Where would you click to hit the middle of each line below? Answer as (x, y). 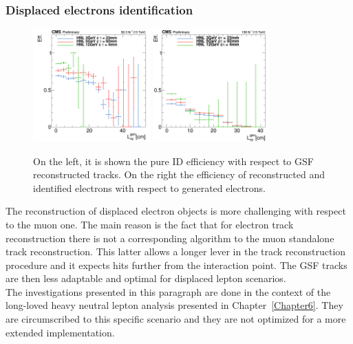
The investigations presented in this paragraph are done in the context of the (168, 291)
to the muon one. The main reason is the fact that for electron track (150, 224)
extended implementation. (60, 332)
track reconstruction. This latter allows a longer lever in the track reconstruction (176, 251)
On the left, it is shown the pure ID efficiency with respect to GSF (173, 161)
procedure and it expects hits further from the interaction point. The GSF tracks (176, 265)
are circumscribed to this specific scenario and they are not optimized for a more (176, 319)
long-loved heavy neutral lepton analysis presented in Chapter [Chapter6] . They (174, 305)
